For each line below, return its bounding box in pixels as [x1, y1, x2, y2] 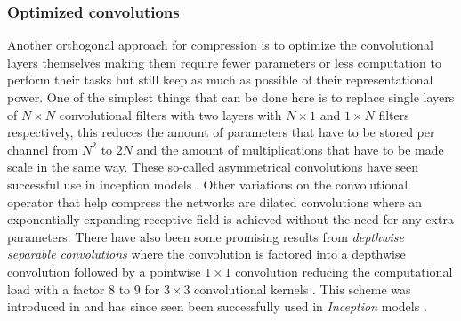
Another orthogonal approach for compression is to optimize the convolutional [7, 36, 433, 54]
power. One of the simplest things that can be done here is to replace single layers [7, 88, 455, 106]
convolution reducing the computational [235, 261, 453, 280]
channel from [7, 140, 78, 158]
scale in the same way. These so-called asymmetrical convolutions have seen [7, 157, 419, 176]
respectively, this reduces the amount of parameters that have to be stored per [7, 123, 435, 141]
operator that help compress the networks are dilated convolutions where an [7, 192, 423, 211]
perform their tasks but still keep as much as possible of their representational [7, 70, 433, 89]
